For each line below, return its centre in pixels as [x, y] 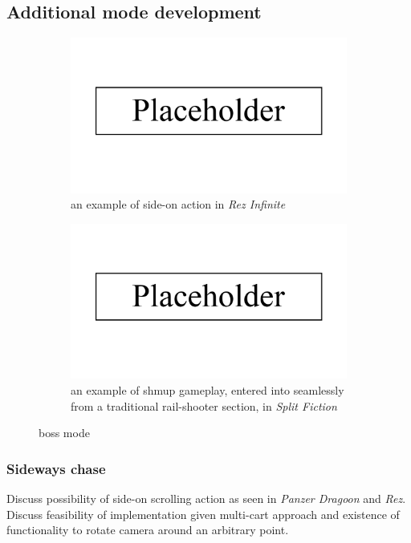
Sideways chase [56, 468]
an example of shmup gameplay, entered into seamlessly [208, 389]
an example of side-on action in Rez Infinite [178, 204]
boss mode [64, 433]
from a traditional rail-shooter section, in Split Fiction [204, 405]
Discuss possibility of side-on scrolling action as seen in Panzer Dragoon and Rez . [206, 498]
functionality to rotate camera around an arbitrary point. [148, 530]
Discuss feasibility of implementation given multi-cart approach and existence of [203, 514]
